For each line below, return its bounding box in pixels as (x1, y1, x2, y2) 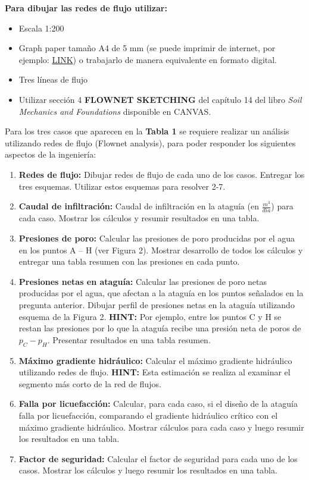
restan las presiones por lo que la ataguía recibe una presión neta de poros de (18, 322, 301, 334)
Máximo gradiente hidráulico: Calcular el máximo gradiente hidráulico (18, 354, 292, 366)
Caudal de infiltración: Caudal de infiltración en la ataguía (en (18, 200, 259, 212)
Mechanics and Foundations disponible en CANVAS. (18, 105, 211, 117)
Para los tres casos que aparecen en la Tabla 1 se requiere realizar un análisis (5, 125, 289, 137)
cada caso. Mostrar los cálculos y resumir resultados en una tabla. (18, 212, 260, 224)
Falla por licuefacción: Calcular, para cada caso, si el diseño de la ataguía (18, 397, 298, 410)
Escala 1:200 (18, 21, 64, 34)
